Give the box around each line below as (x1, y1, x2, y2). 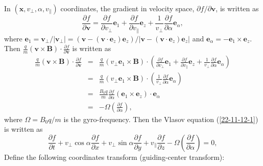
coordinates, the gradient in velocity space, (60, 3, 195, 13)
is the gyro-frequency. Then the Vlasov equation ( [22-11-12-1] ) (63, 113, 258, 124)
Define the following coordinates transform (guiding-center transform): (4, 151, 225, 162)
